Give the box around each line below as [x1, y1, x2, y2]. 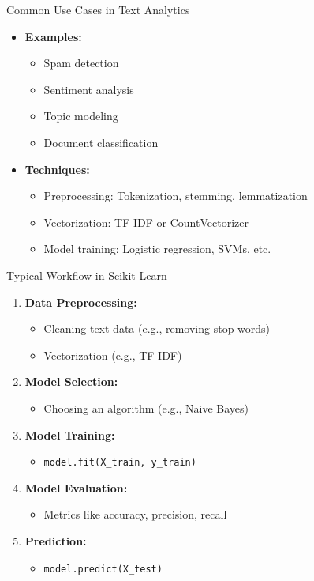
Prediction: [24, 532, 87, 549]
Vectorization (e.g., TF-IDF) [43, 346, 182, 363]
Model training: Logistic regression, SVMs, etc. [43, 240, 271, 257]
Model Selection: [24, 373, 118, 390]
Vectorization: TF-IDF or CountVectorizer [43, 213, 249, 230]
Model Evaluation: [24, 479, 128, 496]
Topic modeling [43, 108, 118, 124]
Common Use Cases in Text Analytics [6, 2, 190, 17]
